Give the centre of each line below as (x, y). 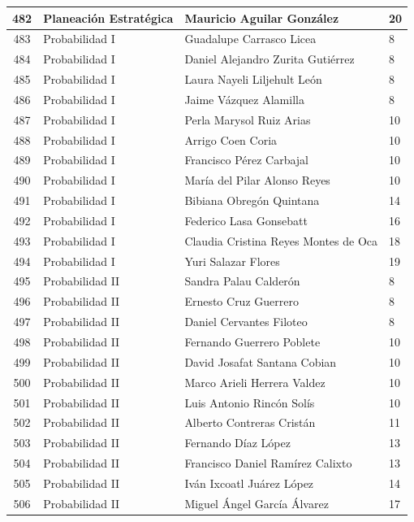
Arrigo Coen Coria (231, 139)
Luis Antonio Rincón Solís (250, 402)
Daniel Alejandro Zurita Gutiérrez (270, 59)
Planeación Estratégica (108, 17)
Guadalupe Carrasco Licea (250, 39)
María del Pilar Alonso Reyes (257, 180)
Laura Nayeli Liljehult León (253, 79)
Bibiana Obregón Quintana (252, 200)
